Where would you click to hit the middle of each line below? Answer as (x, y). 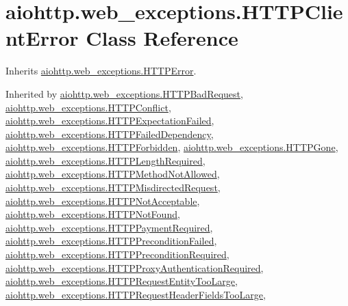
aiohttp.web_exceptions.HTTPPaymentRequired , (109, 227)
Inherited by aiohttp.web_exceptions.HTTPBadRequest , (124, 93)
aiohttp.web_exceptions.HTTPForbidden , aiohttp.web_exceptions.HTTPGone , (172, 147)
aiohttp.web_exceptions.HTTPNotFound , (93, 214)
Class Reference (162, 38)
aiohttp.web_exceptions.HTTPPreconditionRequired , (117, 254)
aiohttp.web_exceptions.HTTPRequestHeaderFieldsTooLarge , (136, 294)
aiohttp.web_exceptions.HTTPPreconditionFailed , (111, 241)
